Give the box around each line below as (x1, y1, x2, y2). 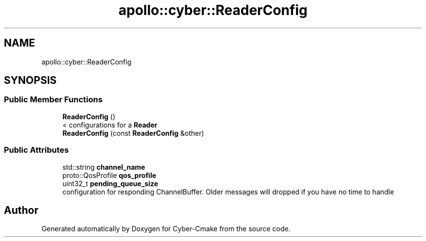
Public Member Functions (4, 95, 103, 105)
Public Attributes (4, 145, 69, 155)
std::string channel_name (62, 162, 145, 171)
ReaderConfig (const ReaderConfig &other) (62, 129, 204, 137)
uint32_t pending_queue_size (62, 179, 159, 188)
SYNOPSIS (4, 74, 57, 87)
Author (4, 204, 38, 216)
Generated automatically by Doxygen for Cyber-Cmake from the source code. (41, 225, 291, 233)
